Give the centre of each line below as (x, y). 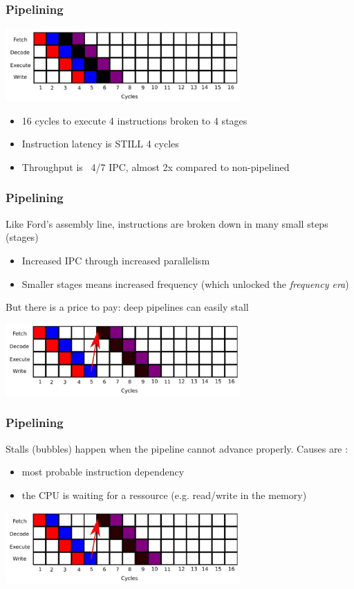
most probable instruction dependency (103, 472)
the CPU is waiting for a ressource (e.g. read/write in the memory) (164, 495)
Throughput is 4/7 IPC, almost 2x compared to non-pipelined (156, 166)
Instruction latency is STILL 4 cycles (100, 144)
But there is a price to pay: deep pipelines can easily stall (127, 307)
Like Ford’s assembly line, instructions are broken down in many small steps (167, 223)
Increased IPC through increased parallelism (116, 260)
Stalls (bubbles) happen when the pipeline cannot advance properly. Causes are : (177, 448)
